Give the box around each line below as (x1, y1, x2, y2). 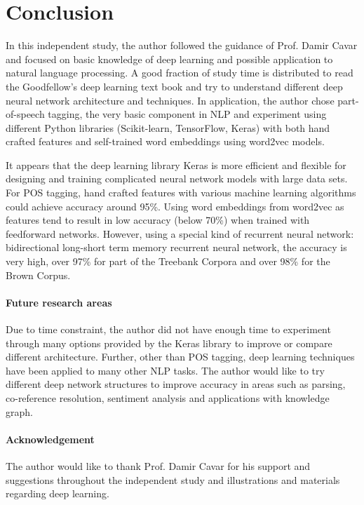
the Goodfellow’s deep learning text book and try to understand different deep (6, 79, 343, 93)
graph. (6, 404, 33, 419)
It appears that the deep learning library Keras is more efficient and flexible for (6, 157, 346, 172)
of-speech (6, 107, 45, 121)
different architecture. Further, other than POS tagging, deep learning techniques (6, 349, 355, 364)
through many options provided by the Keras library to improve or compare (6, 335, 332, 350)
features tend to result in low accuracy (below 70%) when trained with (6, 213, 310, 227)
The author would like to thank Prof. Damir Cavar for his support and (6, 458, 311, 473)
